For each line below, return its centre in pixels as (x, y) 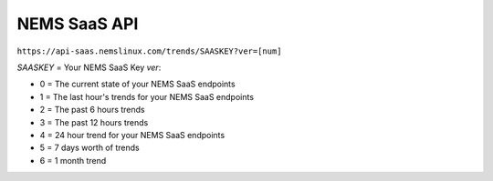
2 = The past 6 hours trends (92, 110)
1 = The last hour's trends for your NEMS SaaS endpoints (147, 96)
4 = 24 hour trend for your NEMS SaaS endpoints (132, 135)
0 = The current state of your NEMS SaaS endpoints (138, 84)
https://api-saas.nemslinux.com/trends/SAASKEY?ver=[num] (149, 51)
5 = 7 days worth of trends (90, 148)
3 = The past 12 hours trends (94, 122)
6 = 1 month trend (73, 160)
